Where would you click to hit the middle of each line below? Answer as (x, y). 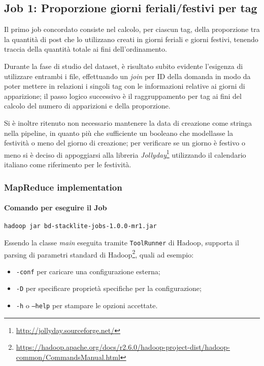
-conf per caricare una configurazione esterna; (88, 271)
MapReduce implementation (63, 187)
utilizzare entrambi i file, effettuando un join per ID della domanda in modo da (127, 76)
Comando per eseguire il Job (56, 208)
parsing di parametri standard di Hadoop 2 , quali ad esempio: (99, 253)
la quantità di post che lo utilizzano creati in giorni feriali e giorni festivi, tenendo (131, 39)
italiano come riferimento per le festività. (68, 164)
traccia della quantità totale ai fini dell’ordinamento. (86, 49)
